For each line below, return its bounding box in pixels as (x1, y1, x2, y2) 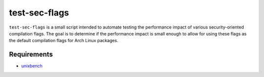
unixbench (21, 63, 43, 69)
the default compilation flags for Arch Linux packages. (9, 38, 118, 44)
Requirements (9, 50, 53, 59)
